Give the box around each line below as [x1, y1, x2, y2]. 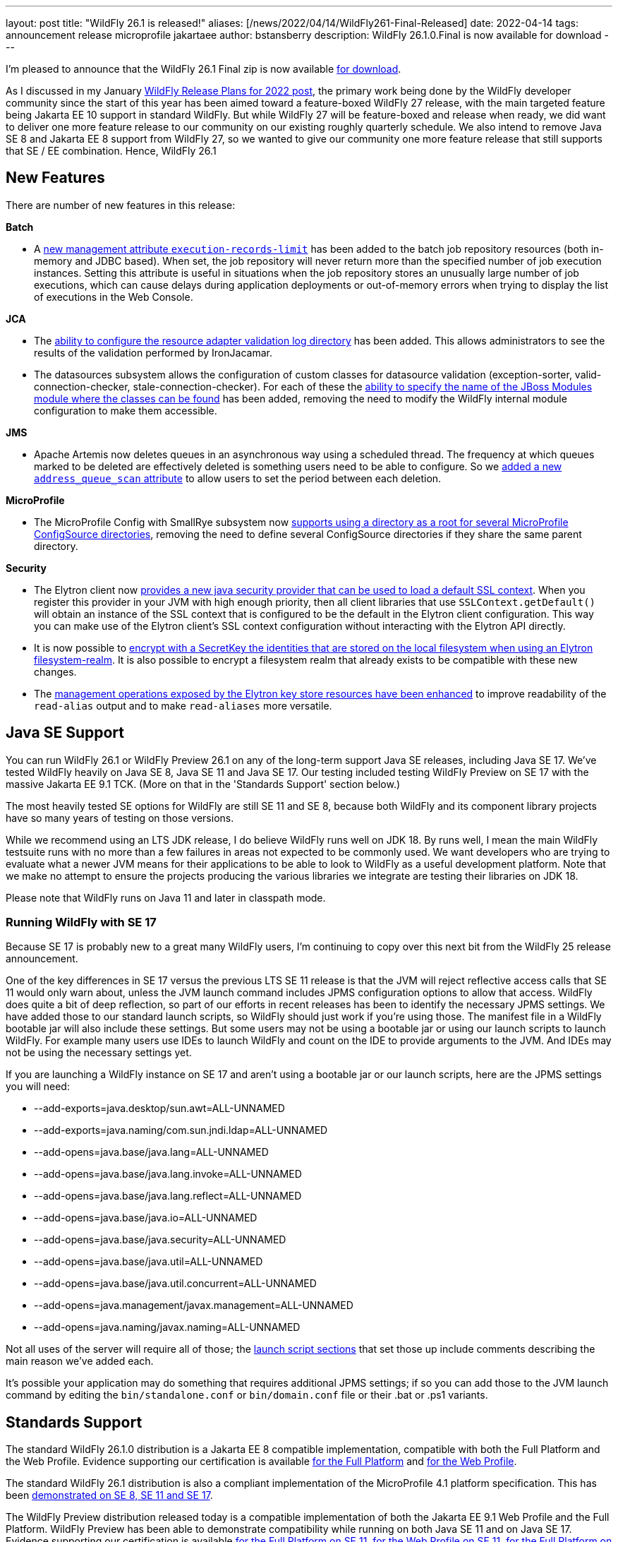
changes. [34, 665, 77, 678]
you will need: [6, 1080, 70, 1093]
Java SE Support [6, 724, 124, 742]
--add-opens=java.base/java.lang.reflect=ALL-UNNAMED [34, 1190, 302, 1202]
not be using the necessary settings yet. [6, 1046, 192, 1059]
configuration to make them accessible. [34, 404, 217, 417]
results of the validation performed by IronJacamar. [34, 346, 272, 359]
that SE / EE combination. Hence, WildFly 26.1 [6, 145, 217, 157]
